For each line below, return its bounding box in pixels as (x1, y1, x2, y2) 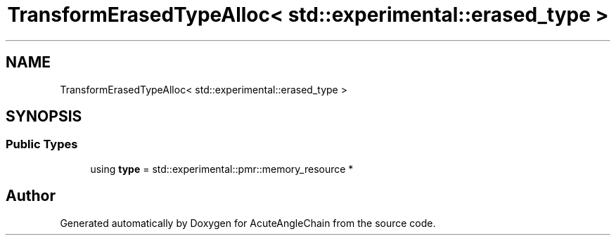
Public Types (6, 137, 78, 152)
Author (6, 187, 56, 205)
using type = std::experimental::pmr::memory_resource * (90, 162, 354, 175)
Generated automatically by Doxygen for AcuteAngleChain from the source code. (60, 216, 436, 229)
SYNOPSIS (6, 108, 82, 126)
